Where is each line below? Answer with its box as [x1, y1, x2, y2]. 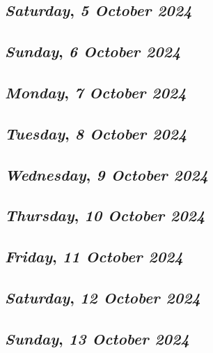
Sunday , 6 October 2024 [5, 40, 181, 62]
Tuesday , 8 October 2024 [5, 122, 187, 144]
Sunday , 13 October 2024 [5, 327, 189, 349]
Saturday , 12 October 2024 [5, 286, 200, 308]
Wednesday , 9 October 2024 [5, 163, 208, 185]
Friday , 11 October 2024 [5, 246, 183, 267]
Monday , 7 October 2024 [5, 81, 187, 103]
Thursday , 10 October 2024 [5, 204, 205, 226]
